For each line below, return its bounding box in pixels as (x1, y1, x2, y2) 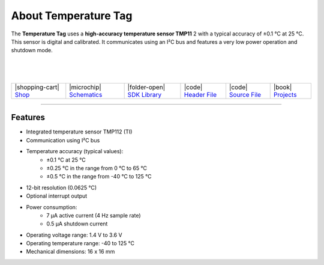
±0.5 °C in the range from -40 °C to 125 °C (46, 173, 152, 180)
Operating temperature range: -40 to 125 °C (26, 240, 135, 247)
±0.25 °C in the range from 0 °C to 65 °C (46, 164, 147, 171)
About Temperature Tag (11, 9, 133, 22)
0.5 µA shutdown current (46, 220, 108, 228)
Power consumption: (26, 203, 77, 210)
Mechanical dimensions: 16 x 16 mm (26, 248, 115, 255)
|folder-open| (127, 83, 165, 91)
